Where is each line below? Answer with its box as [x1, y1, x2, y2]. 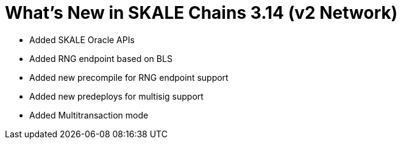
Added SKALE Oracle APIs [29, 34, 135, 45]
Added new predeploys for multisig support [29, 91, 204, 101]
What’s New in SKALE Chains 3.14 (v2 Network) [5, 2, 398, 23]
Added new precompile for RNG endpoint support [29, 72, 229, 83]
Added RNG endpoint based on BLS [29, 53, 172, 64]
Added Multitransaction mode [29, 109, 149, 120]
